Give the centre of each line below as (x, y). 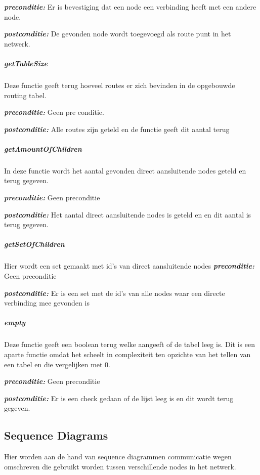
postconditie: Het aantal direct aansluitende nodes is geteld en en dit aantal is (128, 214)
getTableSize (26, 63)
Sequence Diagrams (56, 435)
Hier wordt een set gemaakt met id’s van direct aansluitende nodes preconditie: (129, 266)
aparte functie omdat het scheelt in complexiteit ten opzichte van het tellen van (127, 354)
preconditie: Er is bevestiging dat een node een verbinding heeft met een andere (130, 7)
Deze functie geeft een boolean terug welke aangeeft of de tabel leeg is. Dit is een (129, 344)
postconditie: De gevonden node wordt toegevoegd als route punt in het (118, 34)
